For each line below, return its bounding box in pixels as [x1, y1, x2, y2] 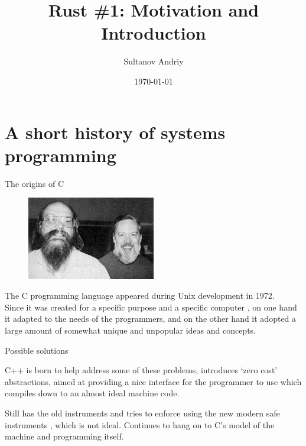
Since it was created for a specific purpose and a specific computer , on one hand [5, 300, 297, 313]
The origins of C [5, 177, 64, 189]
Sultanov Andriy [123, 55, 184, 67]
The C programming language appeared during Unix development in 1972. [5, 289, 275, 302]
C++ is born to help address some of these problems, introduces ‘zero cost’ [5, 364, 278, 376]
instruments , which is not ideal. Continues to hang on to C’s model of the [5, 418, 275, 431]
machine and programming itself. [5, 430, 124, 442]
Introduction [101, 21, 206, 45]
